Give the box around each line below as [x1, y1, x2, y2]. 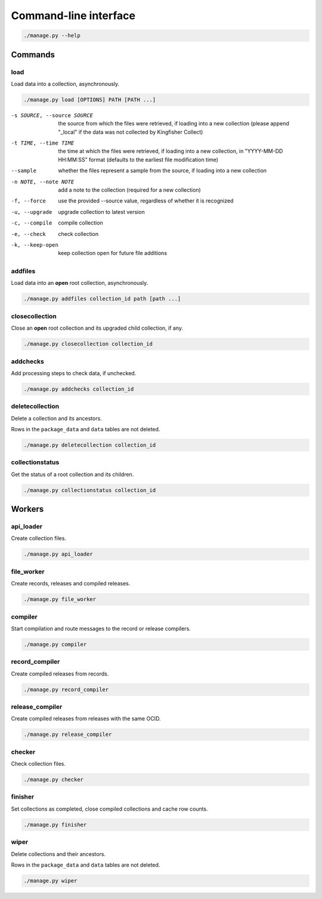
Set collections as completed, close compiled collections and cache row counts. [11, 805, 208, 812]
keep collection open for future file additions [58, 250, 167, 257]
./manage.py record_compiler [23, 686, 109, 693]
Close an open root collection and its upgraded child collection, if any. [11, 324, 184, 332]
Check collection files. [11, 760, 66, 768]
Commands [11, 50, 55, 60]
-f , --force [11, 198, 46, 204]
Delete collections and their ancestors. [11, 850, 106, 857]
